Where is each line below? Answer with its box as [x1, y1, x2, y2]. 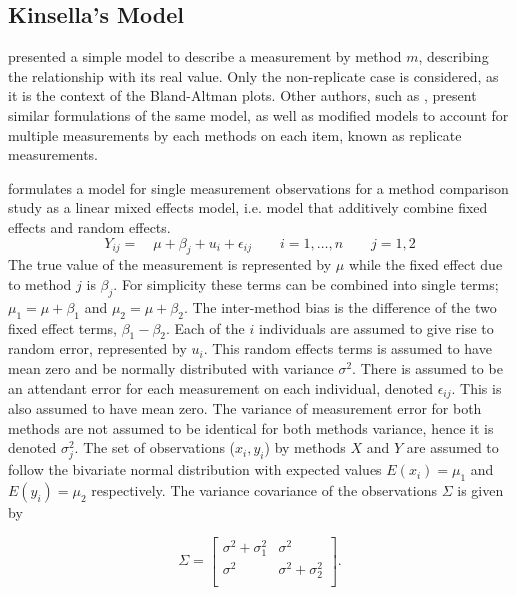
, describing [418, 46, 489, 67]
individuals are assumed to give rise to [258, 317, 494, 338]
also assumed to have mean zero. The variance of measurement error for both [8, 397, 482, 418]
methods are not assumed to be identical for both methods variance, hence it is [8, 417, 494, 438]
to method [8, 273, 72, 294]
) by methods [264, 437, 346, 458]
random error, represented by [8, 338, 187, 359]
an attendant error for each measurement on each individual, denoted [8, 377, 433, 398]
